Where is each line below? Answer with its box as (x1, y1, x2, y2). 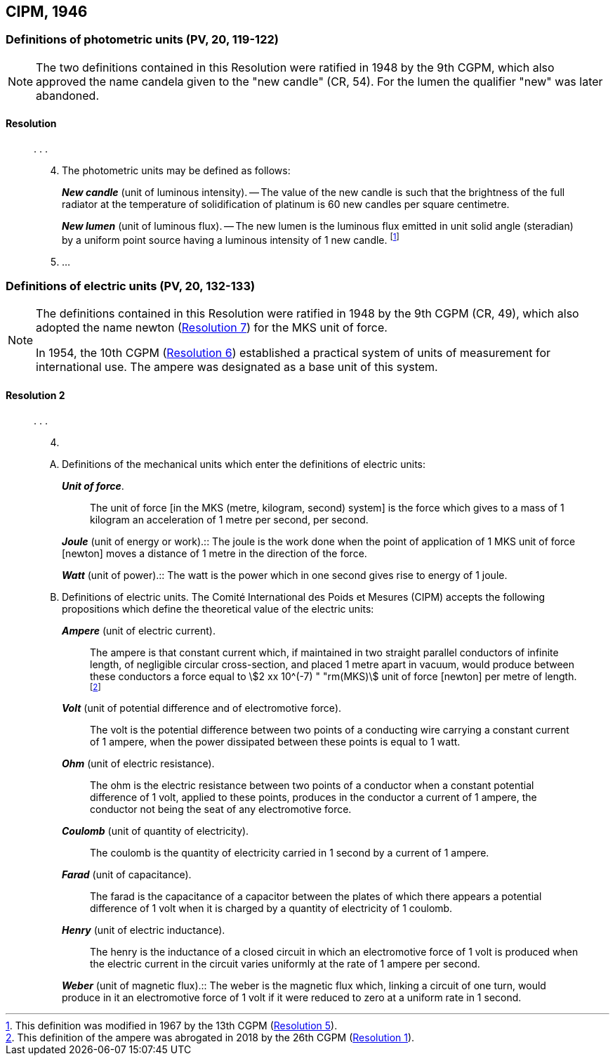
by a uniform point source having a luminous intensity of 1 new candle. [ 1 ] (62, 232, 399, 246)
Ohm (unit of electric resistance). (62, 757, 215, 769)
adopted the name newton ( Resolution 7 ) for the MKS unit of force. (36, 320, 388, 335)
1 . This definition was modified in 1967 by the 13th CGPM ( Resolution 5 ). (6, 1019, 338, 1031)
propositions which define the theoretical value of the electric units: (62, 602, 374, 615)
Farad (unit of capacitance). (62, 868, 192, 880)
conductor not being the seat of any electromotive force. (90, 802, 352, 815)
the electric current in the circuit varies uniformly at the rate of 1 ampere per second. (90, 957, 480, 970)
